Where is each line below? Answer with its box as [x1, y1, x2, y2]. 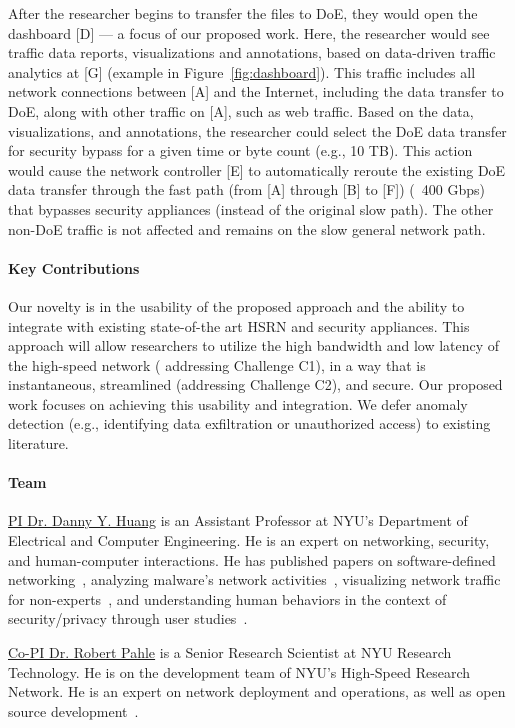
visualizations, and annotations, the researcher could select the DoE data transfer [8, 120, 507, 141]
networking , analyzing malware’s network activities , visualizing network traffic [8, 569, 501, 590]
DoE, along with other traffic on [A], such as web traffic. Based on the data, [8, 100, 474, 121]
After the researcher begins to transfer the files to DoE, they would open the [8, 3, 478, 23]
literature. [8, 433, 69, 454]
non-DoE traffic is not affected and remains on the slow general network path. [8, 218, 486, 239]
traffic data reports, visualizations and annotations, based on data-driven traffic [8, 42, 496, 63]
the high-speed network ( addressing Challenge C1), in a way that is [8, 354, 426, 375]
